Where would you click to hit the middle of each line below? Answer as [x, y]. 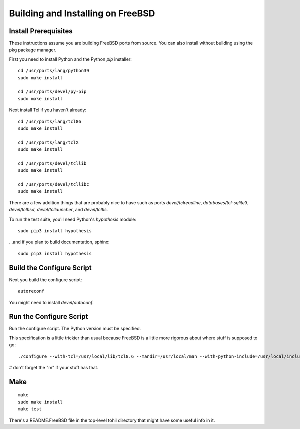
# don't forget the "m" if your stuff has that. [54, 367]
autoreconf [31, 291]
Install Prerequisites [41, 31]
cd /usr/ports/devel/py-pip [52, 92]
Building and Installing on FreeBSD [82, 13]
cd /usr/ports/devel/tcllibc [54, 185]
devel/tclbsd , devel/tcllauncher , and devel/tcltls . [59, 210]
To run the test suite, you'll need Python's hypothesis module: [73, 219]
